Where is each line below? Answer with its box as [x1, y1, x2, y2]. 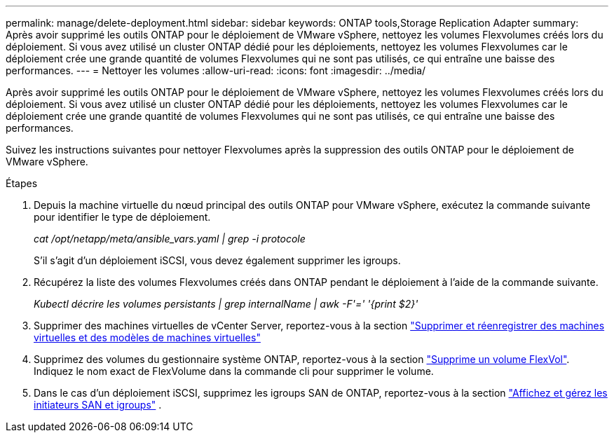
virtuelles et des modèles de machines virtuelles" [34, 331, 261, 343]
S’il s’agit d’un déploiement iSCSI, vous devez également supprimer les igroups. [34, 254, 401, 266]
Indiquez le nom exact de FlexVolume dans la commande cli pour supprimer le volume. [34, 365, 434, 377]
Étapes [6, 177, 38, 189]
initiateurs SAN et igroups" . [34, 399, 162, 411]
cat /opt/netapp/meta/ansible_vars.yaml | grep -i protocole [34, 233, 306, 245]
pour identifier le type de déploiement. [34, 211, 211, 223]
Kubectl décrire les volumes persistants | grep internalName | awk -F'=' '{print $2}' [34, 298, 418, 310]
